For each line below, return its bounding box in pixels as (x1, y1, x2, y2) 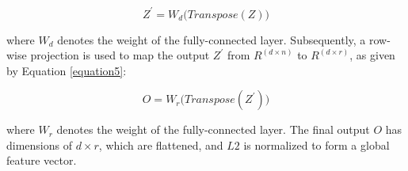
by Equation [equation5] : (6, 62, 127, 78)
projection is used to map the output (30, 47, 210, 63)
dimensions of (6, 136, 72, 153)
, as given (349, 47, 395, 63)
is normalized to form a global (243, 136, 390, 153)
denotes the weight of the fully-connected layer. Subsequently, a (57, 31, 366, 47)
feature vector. (6, 152, 77, 169)
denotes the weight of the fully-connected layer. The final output (56, 121, 370, 138)
